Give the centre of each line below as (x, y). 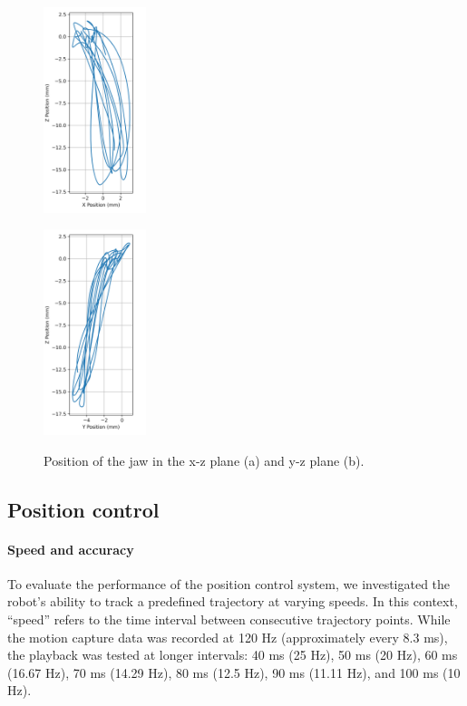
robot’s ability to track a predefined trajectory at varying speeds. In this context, (233, 601)
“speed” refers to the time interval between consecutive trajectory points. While (229, 619)
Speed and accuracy (71, 549)
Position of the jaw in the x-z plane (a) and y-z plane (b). (204, 460)
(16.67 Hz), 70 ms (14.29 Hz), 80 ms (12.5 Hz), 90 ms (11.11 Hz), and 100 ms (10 (234, 672)
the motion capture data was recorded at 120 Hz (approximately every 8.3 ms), (228, 637)
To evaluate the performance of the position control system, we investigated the (229, 583)
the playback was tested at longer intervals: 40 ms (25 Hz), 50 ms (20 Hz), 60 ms (233, 655)
